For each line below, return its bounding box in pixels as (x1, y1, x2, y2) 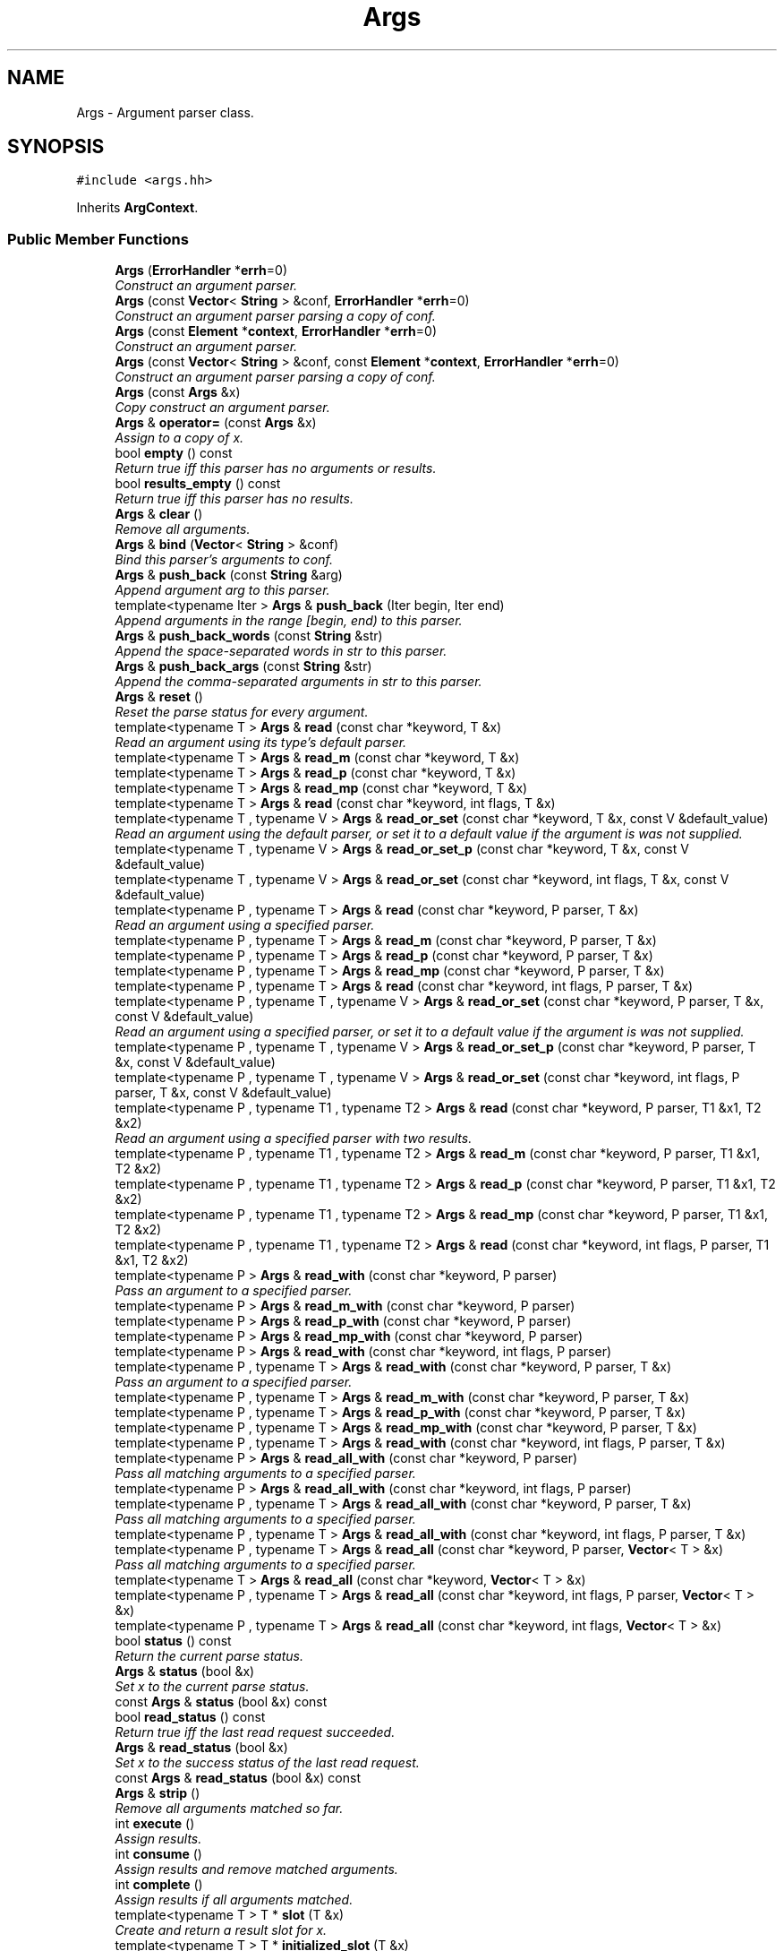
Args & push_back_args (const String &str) (115, 658, 372, 675)
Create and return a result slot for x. (115, 1922, 328, 1938)
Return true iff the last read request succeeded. (115, 1724, 396, 1740)
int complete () (115, 1877, 203, 1893)
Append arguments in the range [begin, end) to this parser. (115, 613, 463, 629)
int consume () (115, 1846, 202, 1862)
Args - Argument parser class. (76, 104, 254, 120)
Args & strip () (115, 1785, 200, 1801)
